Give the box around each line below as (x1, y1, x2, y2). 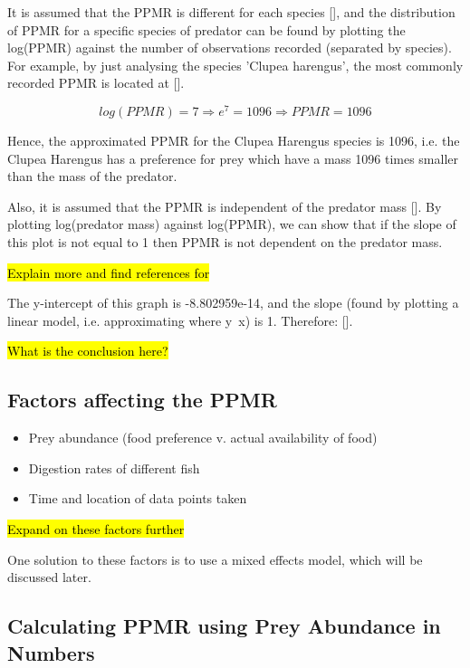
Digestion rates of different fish (28, 458, 200, 477)
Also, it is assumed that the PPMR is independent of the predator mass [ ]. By (7, 196, 442, 215)
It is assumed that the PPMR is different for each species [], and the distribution (7, 3, 456, 21)
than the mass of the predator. (7, 167, 177, 186)
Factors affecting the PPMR (7, 386, 277, 414)
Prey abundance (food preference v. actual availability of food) (28, 428, 378, 447)
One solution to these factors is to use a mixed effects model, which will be (7, 549, 423, 568)
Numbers (7, 638, 95, 666)
